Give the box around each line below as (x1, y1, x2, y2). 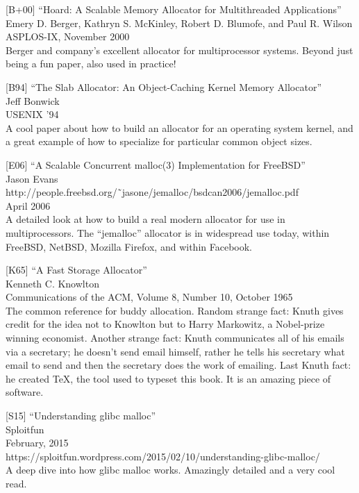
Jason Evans (6, 171, 58, 185)
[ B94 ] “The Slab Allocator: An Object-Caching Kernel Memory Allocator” (6, 79, 322, 94)
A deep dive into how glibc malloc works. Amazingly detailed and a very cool (6, 462, 335, 477)
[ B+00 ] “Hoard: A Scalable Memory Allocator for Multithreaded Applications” (6, 2, 342, 16)
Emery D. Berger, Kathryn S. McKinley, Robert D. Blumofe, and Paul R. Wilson (6, 15, 353, 30)
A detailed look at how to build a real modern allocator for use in (6, 212, 285, 226)
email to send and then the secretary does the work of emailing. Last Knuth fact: (6, 358, 351, 372)
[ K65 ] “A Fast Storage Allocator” (6, 262, 147, 277)
